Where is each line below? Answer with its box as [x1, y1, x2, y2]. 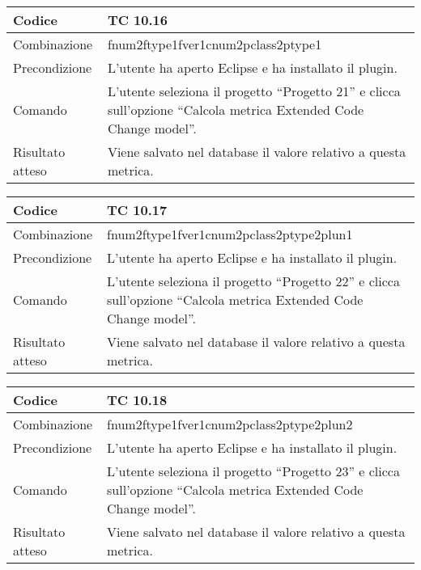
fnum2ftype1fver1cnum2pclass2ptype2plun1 [107, 225, 353, 243]
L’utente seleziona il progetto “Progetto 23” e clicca [107, 462, 400, 480]
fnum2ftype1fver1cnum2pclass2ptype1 [107, 35, 322, 53]
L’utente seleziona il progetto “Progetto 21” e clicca [107, 82, 401, 100]
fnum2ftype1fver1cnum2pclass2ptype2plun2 [107, 415, 353, 433]
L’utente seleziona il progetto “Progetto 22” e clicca [107, 272, 400, 290]
